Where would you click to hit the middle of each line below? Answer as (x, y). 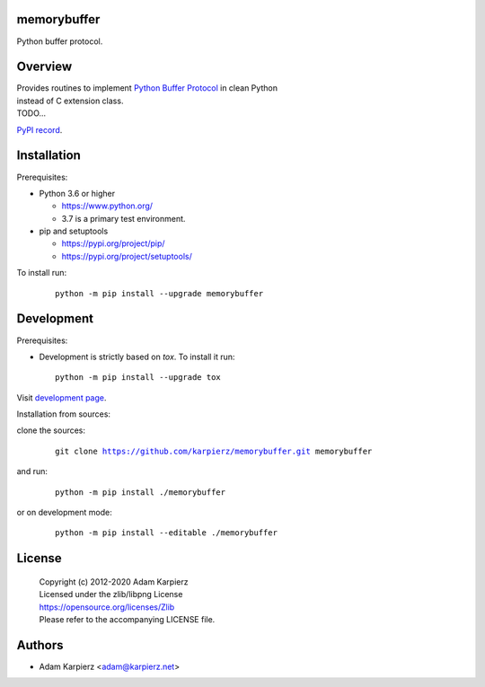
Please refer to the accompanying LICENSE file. (127, 620)
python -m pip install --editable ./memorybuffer (167, 533)
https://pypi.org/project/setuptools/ (127, 256)
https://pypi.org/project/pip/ (113, 243)
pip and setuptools (74, 231)
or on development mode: (64, 513)
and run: (32, 471)
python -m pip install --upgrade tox (138, 378)
